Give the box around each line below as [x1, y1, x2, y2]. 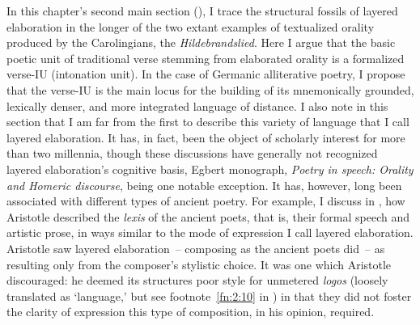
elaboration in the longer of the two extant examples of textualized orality [6, 18, 375, 35]
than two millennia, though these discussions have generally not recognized [6, 145, 378, 162]
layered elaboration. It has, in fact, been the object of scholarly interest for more [6, 129, 405, 146]
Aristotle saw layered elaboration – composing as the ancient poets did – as [6, 239, 385, 256]
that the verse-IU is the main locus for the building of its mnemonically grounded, [6, 81, 414, 98]
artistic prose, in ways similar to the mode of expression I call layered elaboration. [6, 224, 414, 241]
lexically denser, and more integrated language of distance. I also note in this [6, 97, 388, 114]
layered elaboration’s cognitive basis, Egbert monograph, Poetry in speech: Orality [6, 160, 414, 177]
